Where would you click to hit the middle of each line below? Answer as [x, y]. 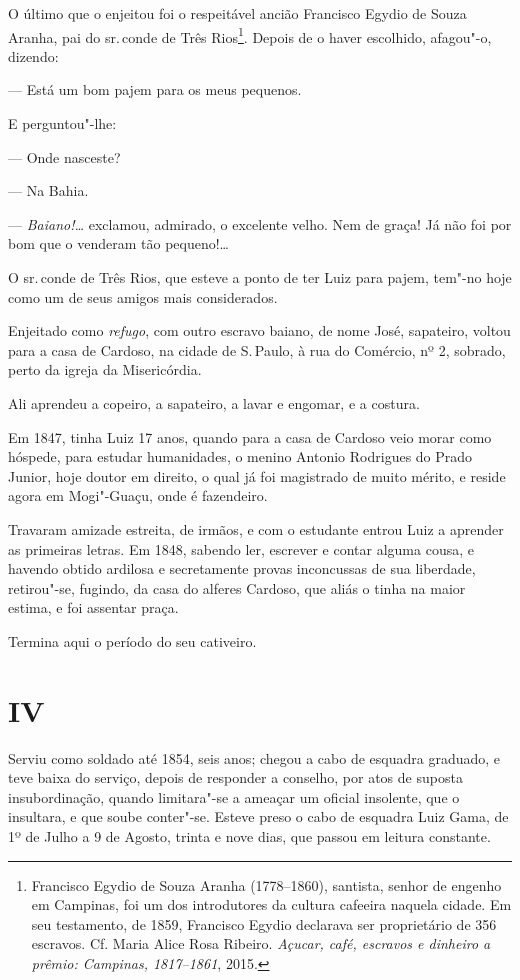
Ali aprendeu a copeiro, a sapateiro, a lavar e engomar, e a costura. [214, 402]
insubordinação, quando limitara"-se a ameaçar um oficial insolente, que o [234, 796]
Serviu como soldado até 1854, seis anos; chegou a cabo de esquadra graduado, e [254, 757]
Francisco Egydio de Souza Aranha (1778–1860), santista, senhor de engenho [266, 884]
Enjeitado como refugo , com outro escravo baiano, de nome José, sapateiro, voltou [259, 330]
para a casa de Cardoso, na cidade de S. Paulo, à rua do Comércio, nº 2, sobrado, [257, 349]
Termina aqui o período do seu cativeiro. [132, 640]
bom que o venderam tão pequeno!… [118, 243]
